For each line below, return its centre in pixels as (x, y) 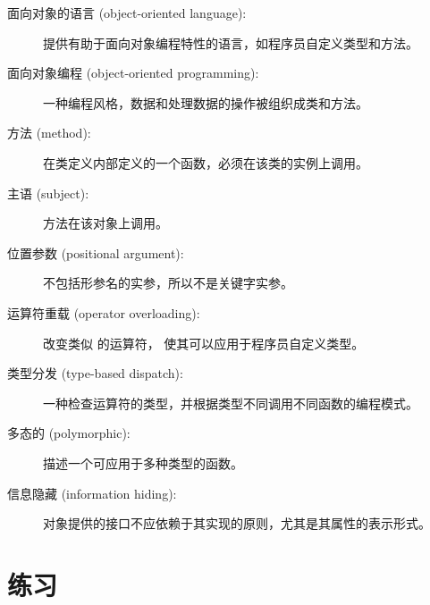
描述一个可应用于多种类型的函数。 (143, 462)
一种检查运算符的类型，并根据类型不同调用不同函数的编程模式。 (231, 403)
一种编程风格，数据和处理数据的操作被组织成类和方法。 (206, 102)
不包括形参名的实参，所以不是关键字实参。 (168, 283)
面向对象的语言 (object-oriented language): (127, 13)
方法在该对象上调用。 (105, 223)
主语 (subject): (48, 193)
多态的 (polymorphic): (69, 433)
